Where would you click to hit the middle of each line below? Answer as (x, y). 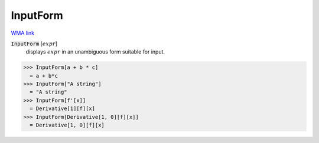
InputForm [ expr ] (34, 44)
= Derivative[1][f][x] (63, 109)
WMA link (23, 33)
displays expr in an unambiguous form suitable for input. (95, 52)
